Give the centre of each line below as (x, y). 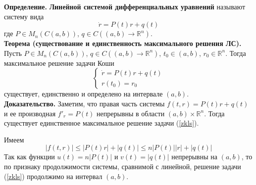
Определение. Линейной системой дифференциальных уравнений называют (125, 6)
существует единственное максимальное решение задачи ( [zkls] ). (102, 123)
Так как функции (29, 157)
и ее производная (30, 113)
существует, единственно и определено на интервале (83, 94)
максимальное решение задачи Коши (59, 63)
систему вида (24, 16)
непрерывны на (194, 157)
